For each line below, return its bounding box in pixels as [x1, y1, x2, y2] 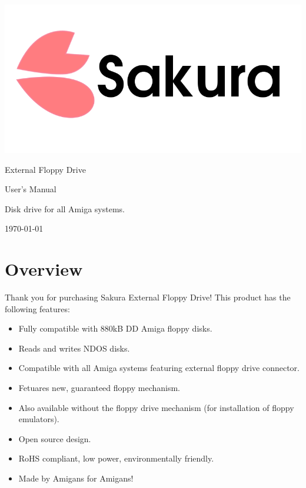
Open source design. [18, 432, 91, 444]
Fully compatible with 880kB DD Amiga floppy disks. [18, 322, 212, 335]
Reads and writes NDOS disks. [18, 342, 130, 354]
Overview [5, 257, 83, 281]
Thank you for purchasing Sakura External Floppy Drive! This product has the [5, 291, 291, 303]
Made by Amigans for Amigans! [18, 472, 134, 484]
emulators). [18, 413, 59, 425]
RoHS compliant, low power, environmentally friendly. [18, 452, 214, 464]
